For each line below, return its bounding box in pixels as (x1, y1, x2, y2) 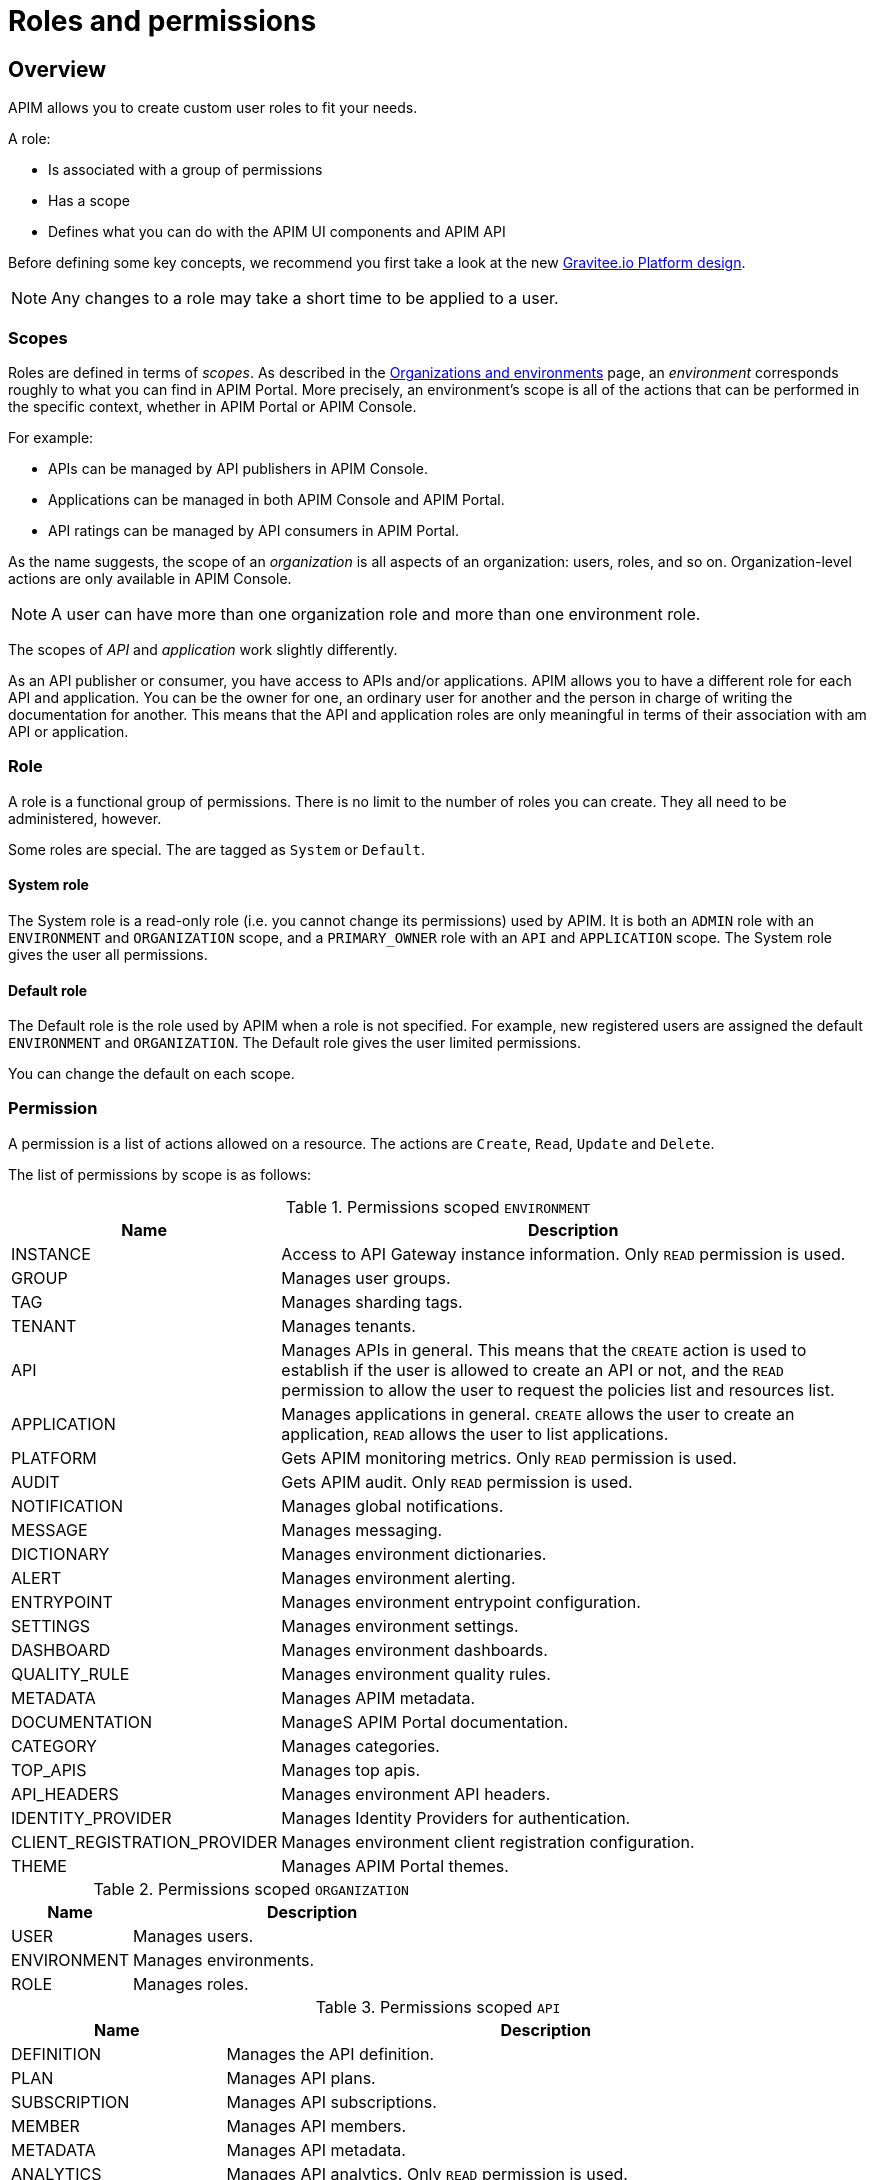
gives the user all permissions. (8, 945, 208, 963)
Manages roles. (133, 1973, 249, 1994)
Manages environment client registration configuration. (281, 1831, 695, 1852)
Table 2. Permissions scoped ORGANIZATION (93, 1878, 409, 1899)
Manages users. (133, 1925, 254, 1946)
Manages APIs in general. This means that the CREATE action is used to (281, 1339, 807, 1360)
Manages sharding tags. (281, 1291, 463, 1312)
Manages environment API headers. (281, 1783, 551, 1804)
